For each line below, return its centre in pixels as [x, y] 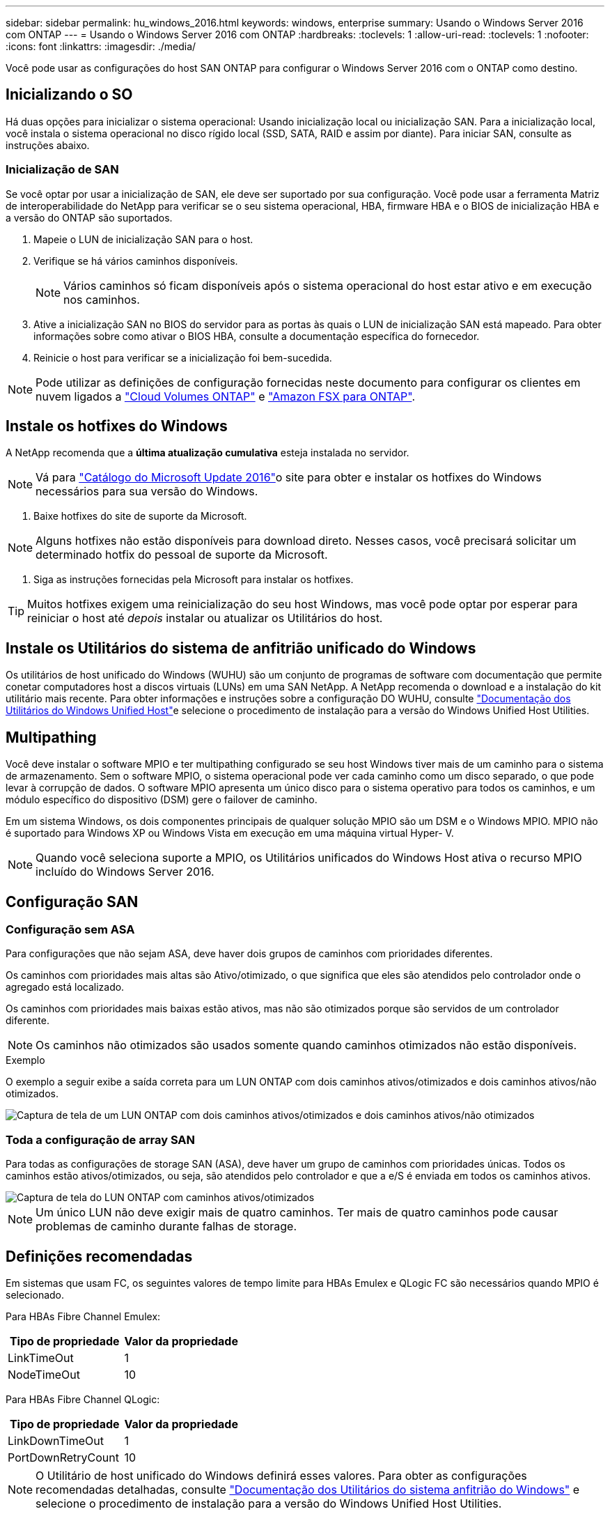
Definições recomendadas [99, 1256]
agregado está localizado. [65, 987]
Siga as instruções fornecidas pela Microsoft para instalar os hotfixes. [194, 580]
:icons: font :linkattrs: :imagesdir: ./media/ [101, 46]
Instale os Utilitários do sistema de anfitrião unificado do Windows [241, 648]
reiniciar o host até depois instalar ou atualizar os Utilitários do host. [205, 618]
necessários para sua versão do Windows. [147, 492]
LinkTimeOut [41, 1358]
